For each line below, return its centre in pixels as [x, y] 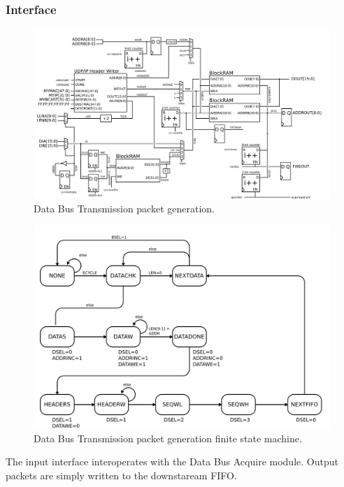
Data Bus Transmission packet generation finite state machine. [168, 438]
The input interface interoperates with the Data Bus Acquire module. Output [172, 461]
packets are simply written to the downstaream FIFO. [121, 475]
